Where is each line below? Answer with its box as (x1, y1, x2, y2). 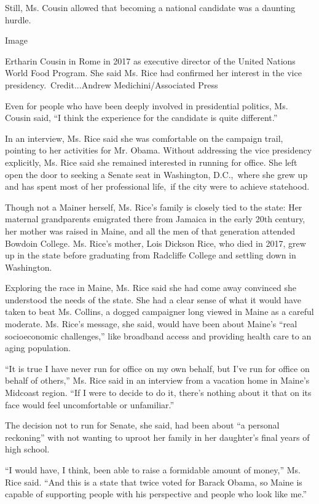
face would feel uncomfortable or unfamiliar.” (5, 398, 175, 411)
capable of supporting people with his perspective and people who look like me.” (5, 487, 307, 500)
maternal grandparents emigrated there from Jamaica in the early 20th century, (5, 212, 305, 225)
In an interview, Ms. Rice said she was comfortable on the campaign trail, (5, 131, 283, 144)
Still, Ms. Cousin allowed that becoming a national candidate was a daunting (5, 1, 296, 14)
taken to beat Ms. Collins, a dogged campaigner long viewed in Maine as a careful (5, 305, 314, 318)
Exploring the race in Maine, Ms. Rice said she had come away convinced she (5, 281, 297, 294)
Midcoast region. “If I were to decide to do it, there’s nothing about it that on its (5, 386, 312, 399)
